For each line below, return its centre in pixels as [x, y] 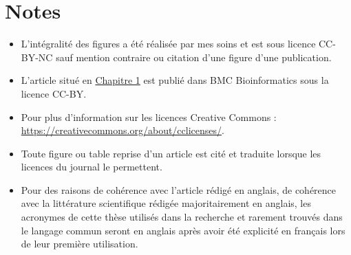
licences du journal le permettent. [92, 167]
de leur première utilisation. [79, 244]
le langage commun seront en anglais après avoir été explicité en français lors [183, 230]
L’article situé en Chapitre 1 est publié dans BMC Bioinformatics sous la [175, 80]
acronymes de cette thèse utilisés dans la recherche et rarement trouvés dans [182, 217]
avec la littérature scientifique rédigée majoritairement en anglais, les [166, 203]
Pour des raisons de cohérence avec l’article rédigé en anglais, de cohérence [179, 189]
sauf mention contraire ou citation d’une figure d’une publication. [194, 57]
